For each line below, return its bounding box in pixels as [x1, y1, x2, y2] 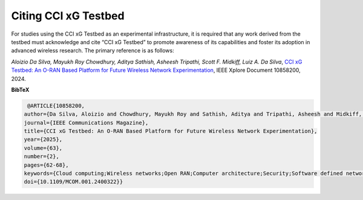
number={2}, [24, 153, 60, 160]
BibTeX [11, 86, 30, 93]
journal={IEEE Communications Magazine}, [24, 119, 149, 126]
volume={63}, [24, 144, 63, 151]
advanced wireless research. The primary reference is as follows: [11, 47, 175, 54]
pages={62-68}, [24, 161, 69, 169]
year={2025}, [24, 136, 63, 143]
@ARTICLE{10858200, [27, 102, 85, 109]
